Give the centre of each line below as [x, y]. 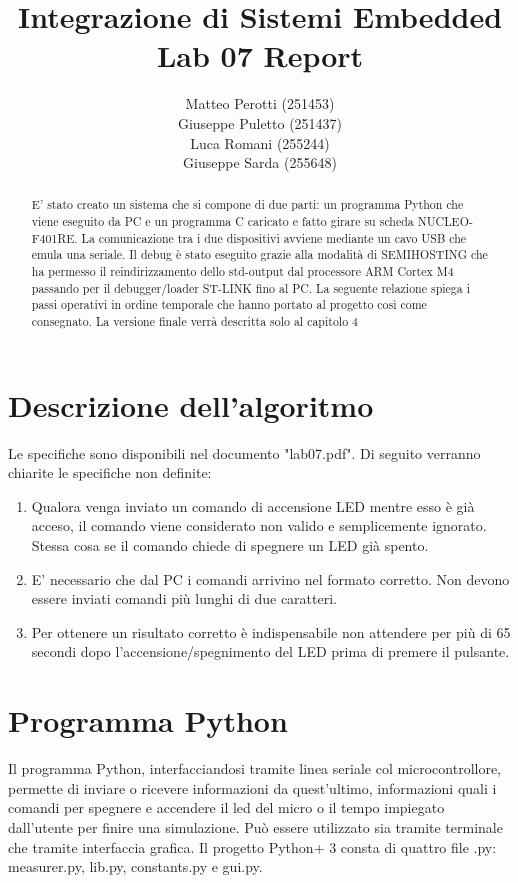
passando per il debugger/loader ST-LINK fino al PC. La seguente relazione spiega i [250, 287]
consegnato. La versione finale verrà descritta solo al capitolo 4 [195, 321]
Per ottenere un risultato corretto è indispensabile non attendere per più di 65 [271, 631]
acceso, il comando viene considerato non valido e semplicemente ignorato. [259, 525]
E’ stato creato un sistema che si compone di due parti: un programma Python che [247, 204]
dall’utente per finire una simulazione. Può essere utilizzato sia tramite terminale [255, 826]
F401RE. [54, 237]
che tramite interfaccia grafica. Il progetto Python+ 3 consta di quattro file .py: [252, 846]
